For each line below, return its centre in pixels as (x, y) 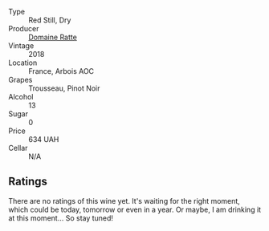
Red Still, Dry (50, 20)
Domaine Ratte (53, 37)
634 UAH (44, 139)
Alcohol (21, 97)
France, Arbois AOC (61, 71)
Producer (24, 28)
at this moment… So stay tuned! (61, 218)
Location (23, 63)
